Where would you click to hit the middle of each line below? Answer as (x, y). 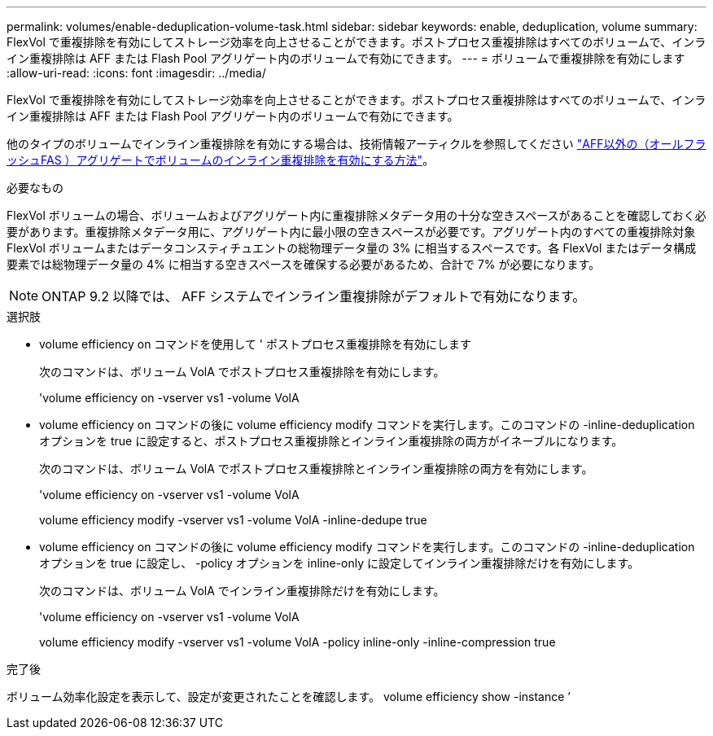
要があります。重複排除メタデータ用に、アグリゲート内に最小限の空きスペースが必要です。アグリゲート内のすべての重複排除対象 (351, 232)
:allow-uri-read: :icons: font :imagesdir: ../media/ (136, 73)
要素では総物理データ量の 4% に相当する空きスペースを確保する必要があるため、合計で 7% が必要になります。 (304, 264)
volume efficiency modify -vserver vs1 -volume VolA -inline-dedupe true (233, 520)
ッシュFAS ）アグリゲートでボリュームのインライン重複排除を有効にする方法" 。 (221, 160)
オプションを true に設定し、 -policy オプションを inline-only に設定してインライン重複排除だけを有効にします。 (339, 563)
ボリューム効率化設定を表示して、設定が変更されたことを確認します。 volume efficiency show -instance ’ (289, 697)
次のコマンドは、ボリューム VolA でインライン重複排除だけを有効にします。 (242, 591)
